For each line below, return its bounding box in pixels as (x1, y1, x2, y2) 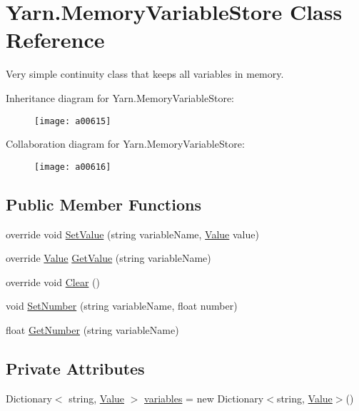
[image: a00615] (34, 116, 111, 126)
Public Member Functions (6, 193, 201, 215)
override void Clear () (6, 274, 100, 289)
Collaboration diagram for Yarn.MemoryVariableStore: (6, 136, 245, 151)
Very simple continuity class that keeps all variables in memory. (6, 66, 284, 81)
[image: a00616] (34, 161, 111, 172)
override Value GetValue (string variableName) (6, 250, 211, 265)
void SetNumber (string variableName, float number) (6, 298, 238, 313)
